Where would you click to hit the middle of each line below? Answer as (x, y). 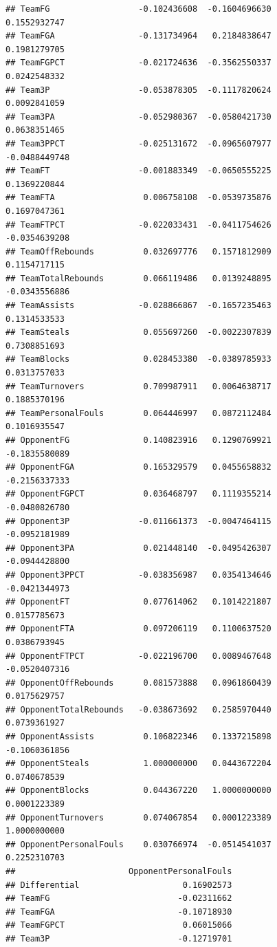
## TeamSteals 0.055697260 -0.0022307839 (138, 333)
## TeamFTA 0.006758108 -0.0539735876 (138, 198)
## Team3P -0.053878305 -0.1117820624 (138, 90)
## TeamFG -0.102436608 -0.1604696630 (138, 9)
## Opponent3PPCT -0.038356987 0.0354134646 (138, 575)
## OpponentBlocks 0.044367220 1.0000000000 (138, 791)
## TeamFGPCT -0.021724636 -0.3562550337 (138, 63)
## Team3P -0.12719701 (119, 938)
